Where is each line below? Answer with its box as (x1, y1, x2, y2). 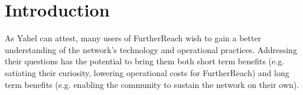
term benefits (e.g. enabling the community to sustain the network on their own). (5, 78, 299, 90)
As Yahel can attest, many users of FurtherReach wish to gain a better (5, 32, 262, 44)
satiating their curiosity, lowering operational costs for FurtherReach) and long (5, 66, 289, 78)
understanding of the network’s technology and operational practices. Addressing (5, 43, 297, 55)
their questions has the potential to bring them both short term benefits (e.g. (5, 55, 285, 67)
